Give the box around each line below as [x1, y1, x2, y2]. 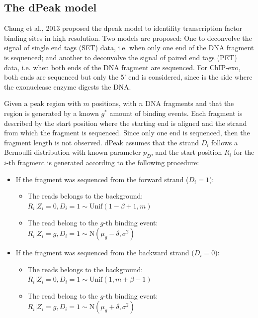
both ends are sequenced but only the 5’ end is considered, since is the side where [4, 72, 253, 82]
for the [234, 147, 255, 157]
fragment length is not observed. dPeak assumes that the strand [4, 137, 199, 147]
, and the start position [151, 147, 222, 157]
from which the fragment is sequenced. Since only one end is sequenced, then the [4, 127, 250, 138]
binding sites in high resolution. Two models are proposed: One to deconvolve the [4, 32, 252, 43]
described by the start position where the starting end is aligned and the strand [4, 117, 247, 128]
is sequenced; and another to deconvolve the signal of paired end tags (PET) [4, 52, 237, 62]
